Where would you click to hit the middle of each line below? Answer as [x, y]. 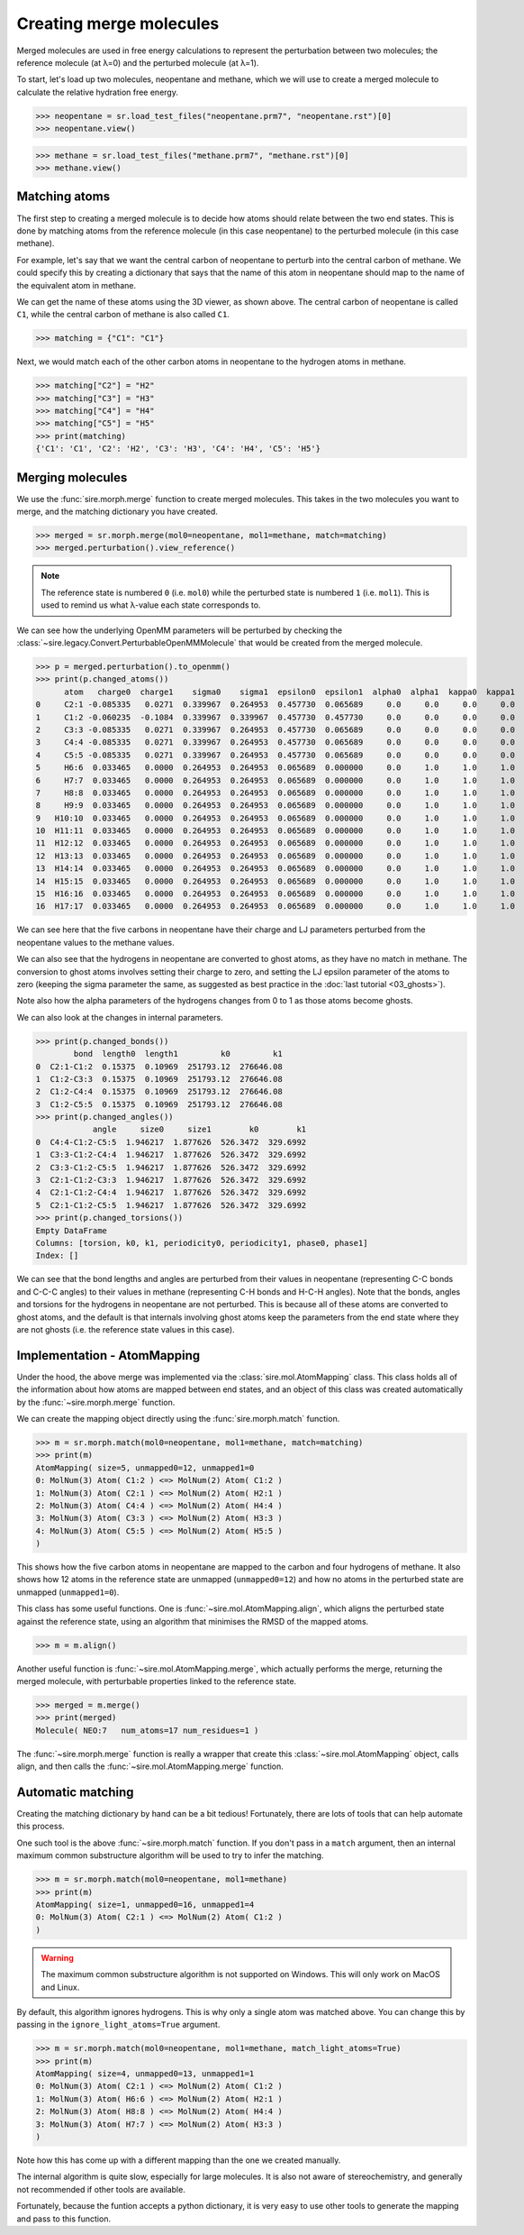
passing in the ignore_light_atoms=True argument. [118, 2025]
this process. [41, 1827]
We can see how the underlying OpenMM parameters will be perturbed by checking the [179, 630]
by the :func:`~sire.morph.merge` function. [96, 1402]
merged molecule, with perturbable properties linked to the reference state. [157, 1681]
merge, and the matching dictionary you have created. [117, 512]
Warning [57, 1957]
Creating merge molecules [118, 23]
